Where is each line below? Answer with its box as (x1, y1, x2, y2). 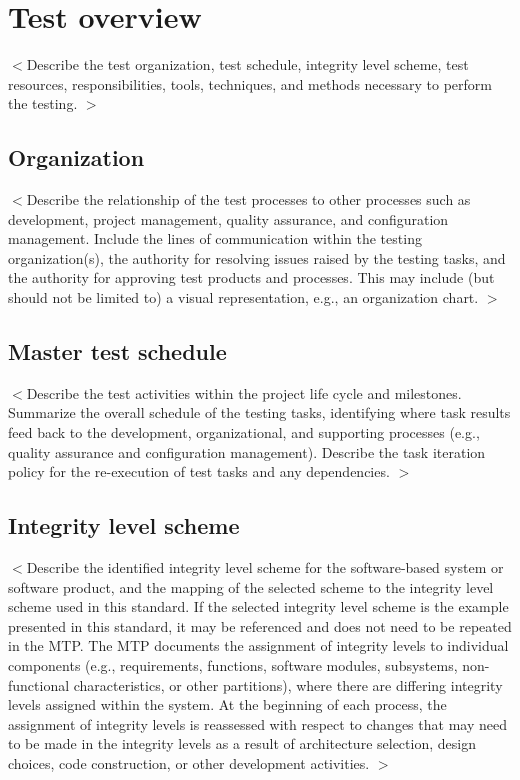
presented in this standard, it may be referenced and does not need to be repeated (8, 615, 512, 636)
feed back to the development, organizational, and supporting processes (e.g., (8, 422, 480, 443)
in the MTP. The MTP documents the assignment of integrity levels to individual (8, 635, 509, 656)
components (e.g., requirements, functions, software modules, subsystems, (8, 655, 458, 676)
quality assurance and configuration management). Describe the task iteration (8, 441, 486, 462)
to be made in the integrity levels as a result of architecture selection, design (8, 733, 476, 754)
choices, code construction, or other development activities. (8, 752, 370, 773)
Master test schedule (8, 336, 227, 367)
